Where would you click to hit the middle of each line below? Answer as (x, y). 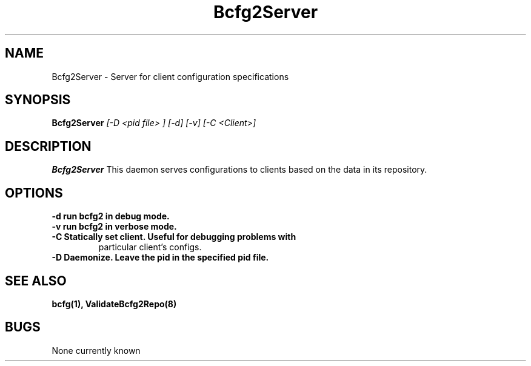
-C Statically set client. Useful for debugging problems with (174, 237)
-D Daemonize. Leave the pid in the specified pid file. (160, 258)
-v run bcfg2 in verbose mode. (114, 227)
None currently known (96, 350)
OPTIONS (34, 193)
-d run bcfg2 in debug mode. (111, 216)
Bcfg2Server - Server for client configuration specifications (170, 76)
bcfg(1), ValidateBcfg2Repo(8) (114, 304)
